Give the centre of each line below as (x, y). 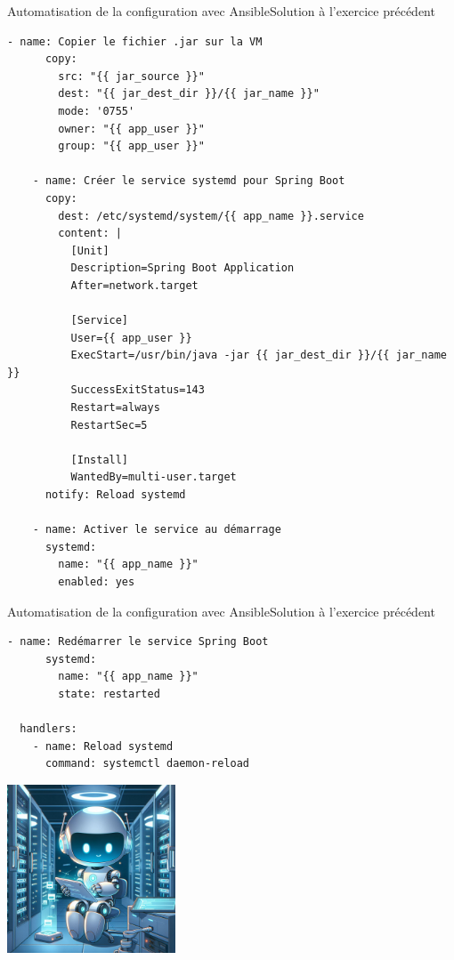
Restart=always (115, 408)
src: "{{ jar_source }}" (131, 76)
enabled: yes (97, 582)
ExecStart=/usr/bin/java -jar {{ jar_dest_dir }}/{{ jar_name (259, 355)
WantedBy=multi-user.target (154, 477)
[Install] (100, 460)
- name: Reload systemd (103, 746)
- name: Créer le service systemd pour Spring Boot (189, 181)
